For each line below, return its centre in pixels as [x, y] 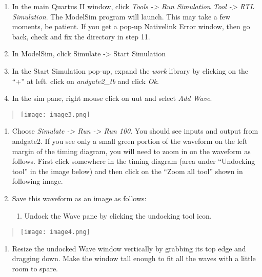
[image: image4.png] [55, 232]
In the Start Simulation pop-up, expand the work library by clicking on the [130, 70]
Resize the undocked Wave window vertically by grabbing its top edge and [129, 248]
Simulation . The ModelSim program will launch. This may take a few [121, 16]
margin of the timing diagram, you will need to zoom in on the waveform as [131, 151]
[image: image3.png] [55, 114]
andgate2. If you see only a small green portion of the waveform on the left [130, 141]
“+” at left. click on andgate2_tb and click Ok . [85, 81]
